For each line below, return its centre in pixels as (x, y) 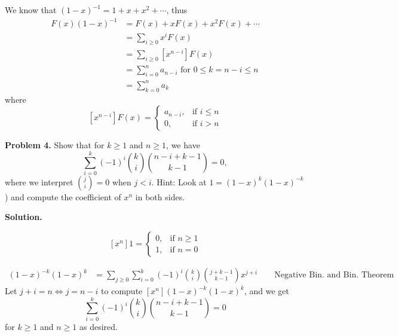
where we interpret (39, 181)
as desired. (99, 326)
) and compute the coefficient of (63, 196)
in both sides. (160, 196)
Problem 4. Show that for (55, 145)
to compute (122, 291)
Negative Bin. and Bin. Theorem (334, 275)
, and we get (266, 291)
